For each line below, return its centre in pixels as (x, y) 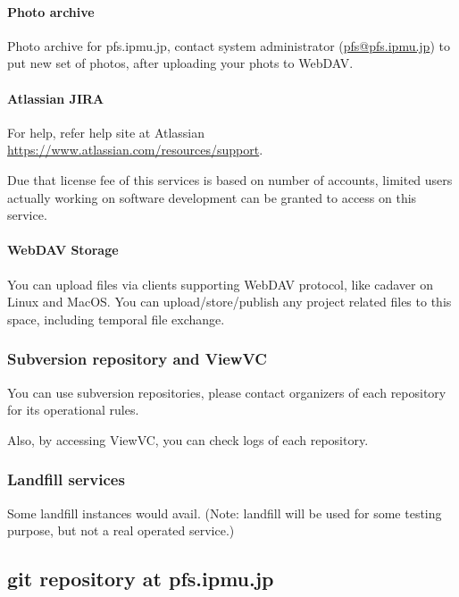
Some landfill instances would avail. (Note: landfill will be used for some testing (225, 513)
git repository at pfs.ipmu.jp (141, 579)
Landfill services (66, 479)
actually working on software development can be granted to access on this (212, 197)
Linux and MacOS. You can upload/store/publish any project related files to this (229, 302)
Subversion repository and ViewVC (137, 359)
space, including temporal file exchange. (116, 319)
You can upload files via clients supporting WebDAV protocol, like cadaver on (220, 284)
